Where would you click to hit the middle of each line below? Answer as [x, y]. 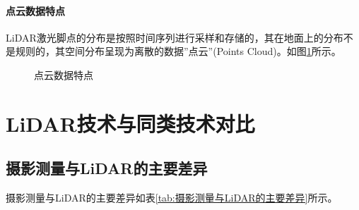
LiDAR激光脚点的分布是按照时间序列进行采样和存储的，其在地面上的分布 [175, 37]
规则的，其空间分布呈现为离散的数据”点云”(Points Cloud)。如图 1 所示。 [178, 51]
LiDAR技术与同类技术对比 [130, 123]
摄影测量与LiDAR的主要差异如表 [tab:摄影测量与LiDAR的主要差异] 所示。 [172, 198]
